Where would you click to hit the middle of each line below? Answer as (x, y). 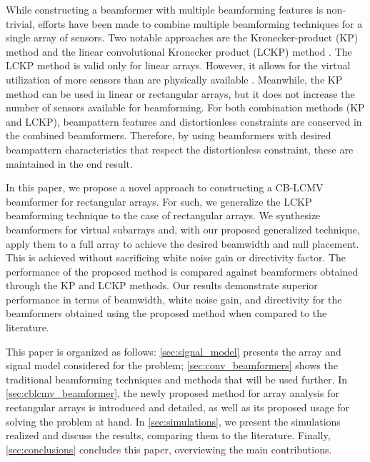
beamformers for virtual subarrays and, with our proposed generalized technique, (183, 229)
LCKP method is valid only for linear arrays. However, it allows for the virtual (178, 65)
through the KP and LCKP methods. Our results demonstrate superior (162, 285)
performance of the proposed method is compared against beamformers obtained (182, 271)
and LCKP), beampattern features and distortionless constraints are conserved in (184, 121)
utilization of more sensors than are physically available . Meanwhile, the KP (174, 79)
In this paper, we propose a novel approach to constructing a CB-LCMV (165, 187)
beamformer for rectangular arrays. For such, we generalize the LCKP (159, 201)
